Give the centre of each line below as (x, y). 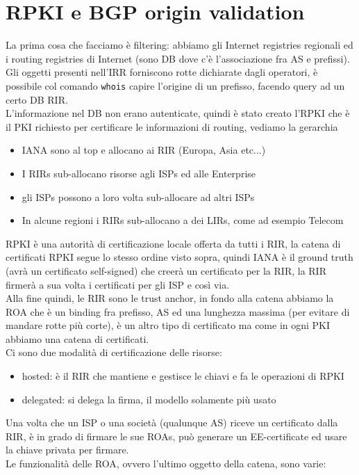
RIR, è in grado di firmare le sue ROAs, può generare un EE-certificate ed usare (176, 436)
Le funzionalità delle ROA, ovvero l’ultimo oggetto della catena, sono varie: (166, 464)
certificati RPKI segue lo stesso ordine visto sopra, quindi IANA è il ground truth (179, 257)
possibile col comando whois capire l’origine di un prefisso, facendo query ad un (175, 85)
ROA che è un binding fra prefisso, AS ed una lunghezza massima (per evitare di (178, 311)
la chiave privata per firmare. (67, 450)
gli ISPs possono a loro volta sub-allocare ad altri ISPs (138, 196)
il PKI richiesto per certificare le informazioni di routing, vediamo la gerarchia (172, 126)
